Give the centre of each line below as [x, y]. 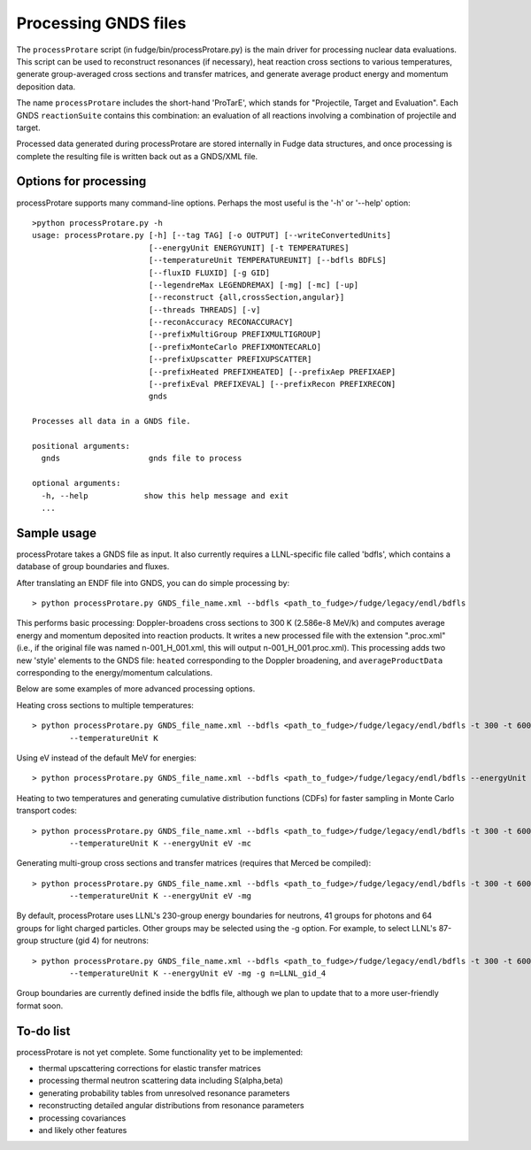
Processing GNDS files [101, 23]
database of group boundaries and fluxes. [93, 567]
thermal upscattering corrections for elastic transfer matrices [150, 1069]
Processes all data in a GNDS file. [112, 421]
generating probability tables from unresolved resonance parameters [164, 1092]
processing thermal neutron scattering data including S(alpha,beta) [161, 1081]
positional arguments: [81, 446]
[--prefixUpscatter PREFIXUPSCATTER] [230, 359]
